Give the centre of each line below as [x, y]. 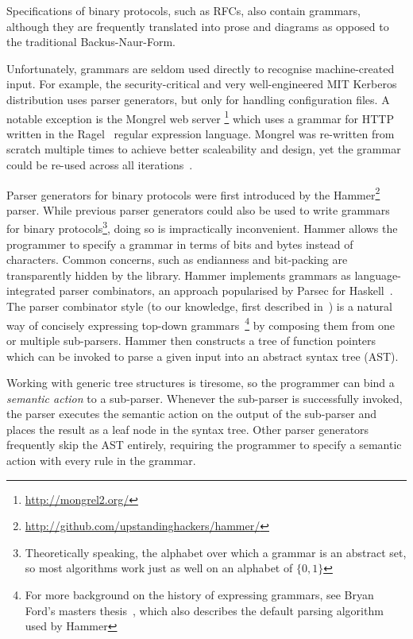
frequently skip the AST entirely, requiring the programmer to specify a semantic [204, 445]
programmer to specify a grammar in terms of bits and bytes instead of [180, 244]
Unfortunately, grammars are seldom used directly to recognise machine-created [201, 68]
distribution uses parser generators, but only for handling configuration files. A [198, 99]
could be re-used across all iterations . [100, 165]
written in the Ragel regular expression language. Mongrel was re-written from [201, 133]
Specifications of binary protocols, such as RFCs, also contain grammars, [183, 10]
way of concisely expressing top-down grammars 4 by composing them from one [201, 323]
